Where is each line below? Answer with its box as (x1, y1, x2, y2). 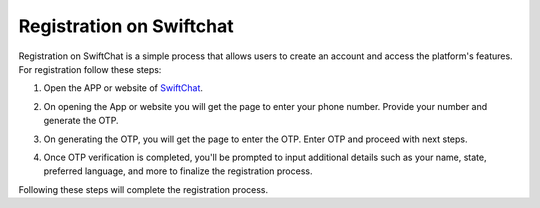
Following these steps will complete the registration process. (18, 183, 269, 195)
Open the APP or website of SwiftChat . (43, 82, 204, 94)
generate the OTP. (43, 115, 119, 127)
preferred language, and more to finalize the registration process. (43, 165, 313, 177)
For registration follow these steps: (18, 63, 162, 75)
